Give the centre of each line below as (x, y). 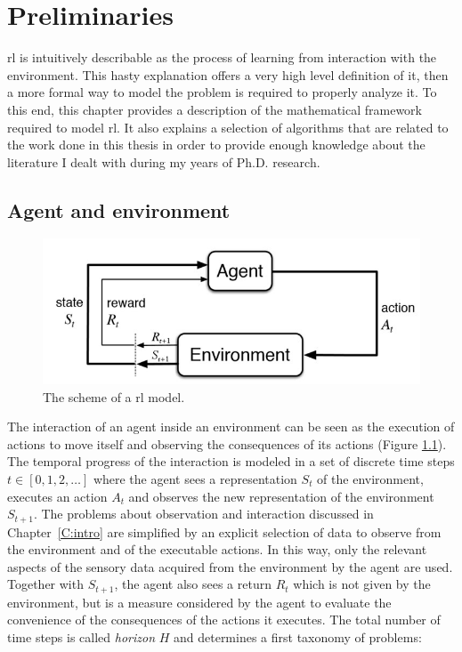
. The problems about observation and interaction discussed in (203, 514)
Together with (45, 584)
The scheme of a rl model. (114, 396)
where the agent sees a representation (195, 478)
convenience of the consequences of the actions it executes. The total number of (224, 620)
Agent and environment (119, 209)
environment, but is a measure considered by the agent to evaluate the (199, 602)
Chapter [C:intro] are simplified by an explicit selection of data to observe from (224, 531)
